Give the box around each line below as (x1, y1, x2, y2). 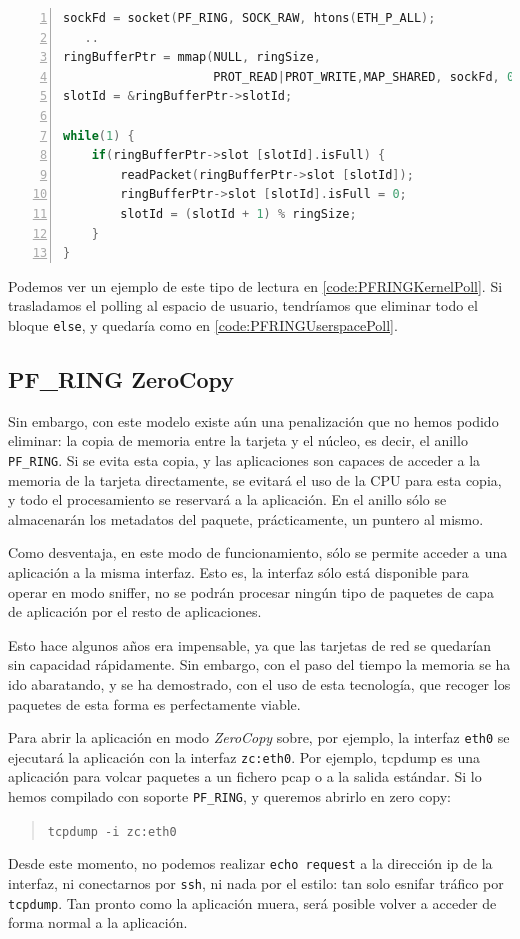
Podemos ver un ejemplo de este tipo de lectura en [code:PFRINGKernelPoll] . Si (8, 275, 503, 296)
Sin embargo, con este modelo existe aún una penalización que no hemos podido (8, 410, 499, 431)
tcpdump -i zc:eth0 (47, 824, 177, 839)
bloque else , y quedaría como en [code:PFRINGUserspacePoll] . (8, 314, 398, 335)
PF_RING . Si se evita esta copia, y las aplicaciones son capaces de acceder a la (8, 449, 481, 470)
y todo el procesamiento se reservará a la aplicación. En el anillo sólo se (8, 489, 447, 510)
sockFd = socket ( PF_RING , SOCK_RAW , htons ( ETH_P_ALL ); (63, 11, 436, 25)
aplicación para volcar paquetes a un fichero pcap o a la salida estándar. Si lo (8, 766, 482, 787)
